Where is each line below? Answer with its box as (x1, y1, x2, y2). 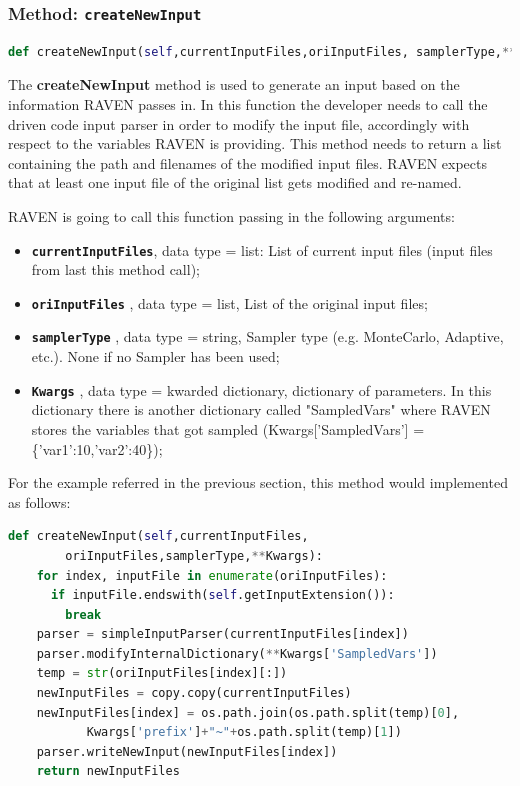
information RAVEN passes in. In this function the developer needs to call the (8, 93, 488, 114)
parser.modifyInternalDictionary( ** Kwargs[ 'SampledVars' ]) (36, 646, 438, 661)
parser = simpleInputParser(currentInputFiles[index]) (36, 627, 409, 642)
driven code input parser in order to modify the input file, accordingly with (8, 113, 470, 134)
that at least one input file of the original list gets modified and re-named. (8, 172, 462, 193)
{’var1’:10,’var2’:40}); (31, 438, 163, 459)
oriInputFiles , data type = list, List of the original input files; (31, 292, 428, 313)
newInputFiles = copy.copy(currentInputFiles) (36, 686, 352, 701)
